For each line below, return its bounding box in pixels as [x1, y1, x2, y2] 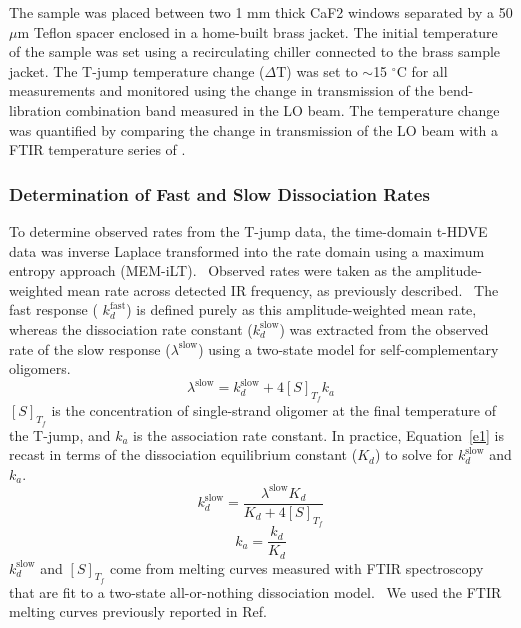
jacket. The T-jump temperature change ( [9, 60, 265, 81]
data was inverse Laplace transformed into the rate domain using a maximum [9, 240, 485, 261]
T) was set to [276, 60, 358, 81]
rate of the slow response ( [9, 338, 171, 359]
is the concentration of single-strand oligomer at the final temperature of [51, 400, 496, 421]
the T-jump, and [9, 424, 111, 445]
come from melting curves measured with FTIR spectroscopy [109, 557, 484, 578]
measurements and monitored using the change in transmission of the [9, 80, 434, 101]
